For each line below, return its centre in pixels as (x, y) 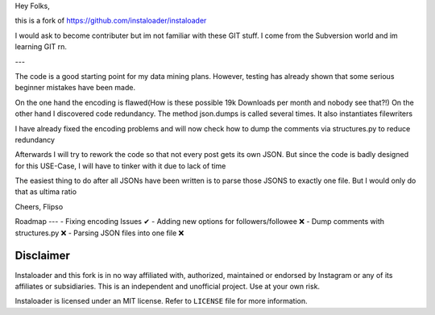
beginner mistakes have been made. (75, 88)
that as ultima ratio (46, 192)
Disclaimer (42, 256)
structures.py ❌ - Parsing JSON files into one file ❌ (99, 233)
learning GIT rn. (41, 47)
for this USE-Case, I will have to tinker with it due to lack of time (120, 166)
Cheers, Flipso (39, 206)
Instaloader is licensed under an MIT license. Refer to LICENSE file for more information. (161, 301)
